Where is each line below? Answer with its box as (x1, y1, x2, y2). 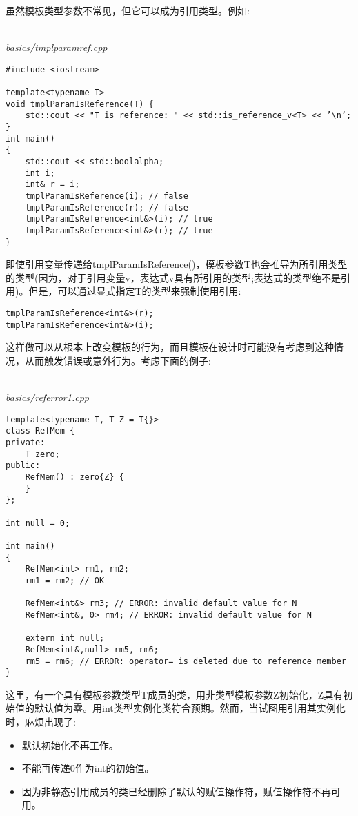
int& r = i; (25, 179, 80, 190)
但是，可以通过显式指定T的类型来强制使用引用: (28, 284, 241, 298)
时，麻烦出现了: (6, 715, 76, 729)
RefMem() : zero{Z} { (25, 472, 124, 483)
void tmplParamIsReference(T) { (6, 99, 154, 109)
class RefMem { (6, 426, 75, 436)
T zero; (25, 449, 60, 459)
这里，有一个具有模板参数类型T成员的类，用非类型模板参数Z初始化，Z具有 (6, 687, 344, 701)
